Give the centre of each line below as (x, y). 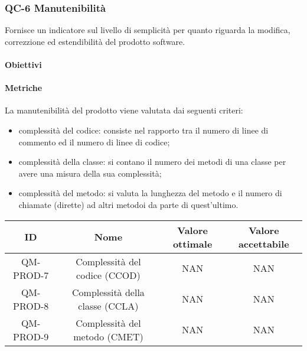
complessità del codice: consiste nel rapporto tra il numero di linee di (143, 130)
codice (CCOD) (108, 275)
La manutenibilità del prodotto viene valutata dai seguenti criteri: (124, 110)
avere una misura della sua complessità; (90, 173)
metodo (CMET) (108, 336)
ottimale (192, 243)
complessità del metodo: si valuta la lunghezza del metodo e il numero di (150, 193)
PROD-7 (31, 275)
